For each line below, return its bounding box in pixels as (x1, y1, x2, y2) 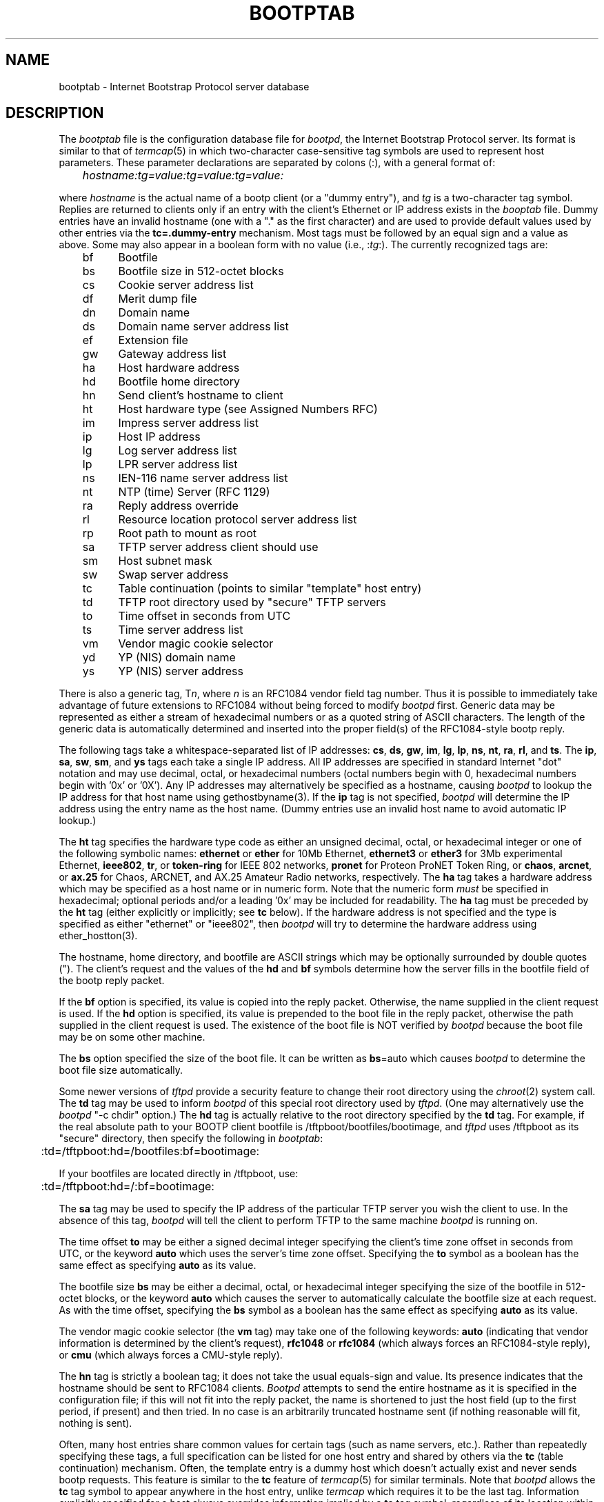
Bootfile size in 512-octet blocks (118, 264, 284, 279)
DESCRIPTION (6, 104, 104, 122)
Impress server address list (118, 416, 259, 430)
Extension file (118, 333, 188, 348)
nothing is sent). (59, 1417, 132, 1430)
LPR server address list (118, 457, 238, 472)
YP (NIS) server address (118, 664, 243, 679)
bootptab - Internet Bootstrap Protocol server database (59, 80, 310, 92)
